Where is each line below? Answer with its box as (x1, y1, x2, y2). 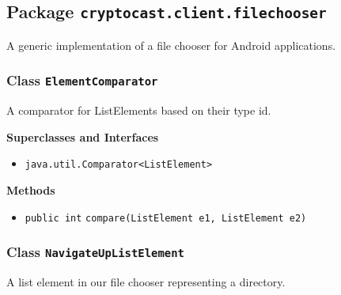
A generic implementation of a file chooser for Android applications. (6, 36, 336, 53)
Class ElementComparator (6, 70, 158, 90)
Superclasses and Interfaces (6, 128, 159, 145)
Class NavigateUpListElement (6, 242, 184, 262)
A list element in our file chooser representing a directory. (6, 274, 286, 290)
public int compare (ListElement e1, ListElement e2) (25, 212, 307, 224)
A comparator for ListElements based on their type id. (6, 102, 271, 119)
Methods (6, 182, 55, 198)
